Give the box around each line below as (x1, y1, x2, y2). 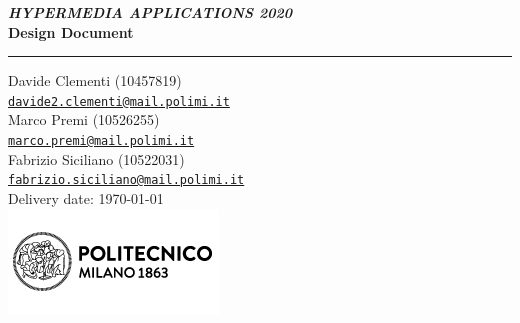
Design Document (8, 21, 134, 42)
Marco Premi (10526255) (8, 109, 160, 130)
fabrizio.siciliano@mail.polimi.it (8, 173, 245, 188)
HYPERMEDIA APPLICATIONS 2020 (8, 2, 292, 22)
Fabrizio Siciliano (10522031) (8, 148, 185, 169)
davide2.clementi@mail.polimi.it (8, 94, 230, 109)
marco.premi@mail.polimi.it (8, 134, 195, 149)
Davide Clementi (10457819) (8, 70, 182, 91)
